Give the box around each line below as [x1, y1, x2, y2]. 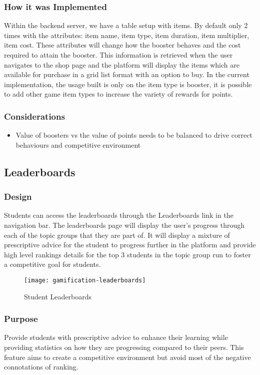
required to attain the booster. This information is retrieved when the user [4, 50, 233, 60]
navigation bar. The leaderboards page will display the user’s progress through [4, 219, 245, 230]
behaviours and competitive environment [15, 139, 141, 150]
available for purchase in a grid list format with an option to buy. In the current [4, 69, 249, 80]
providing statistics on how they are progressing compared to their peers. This [4, 342, 244, 352]
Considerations [4, 110, 65, 122]
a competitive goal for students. [4, 259, 101, 269]
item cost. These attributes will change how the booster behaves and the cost [4, 40, 241, 50]
